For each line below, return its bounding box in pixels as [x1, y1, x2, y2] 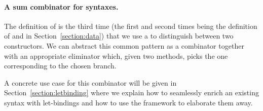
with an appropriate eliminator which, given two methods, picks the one [4, 50, 228, 61]
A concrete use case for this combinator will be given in [4, 77, 177, 88]
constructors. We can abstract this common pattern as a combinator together [4, 40, 244, 51]
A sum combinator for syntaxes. [4, 1, 119, 12]
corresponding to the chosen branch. [4, 60, 117, 71]
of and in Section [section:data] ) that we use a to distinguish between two [4, 30, 234, 41]
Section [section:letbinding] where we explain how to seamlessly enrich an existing [4, 87, 259, 98]
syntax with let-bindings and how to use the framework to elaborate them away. [4, 97, 253, 107]
